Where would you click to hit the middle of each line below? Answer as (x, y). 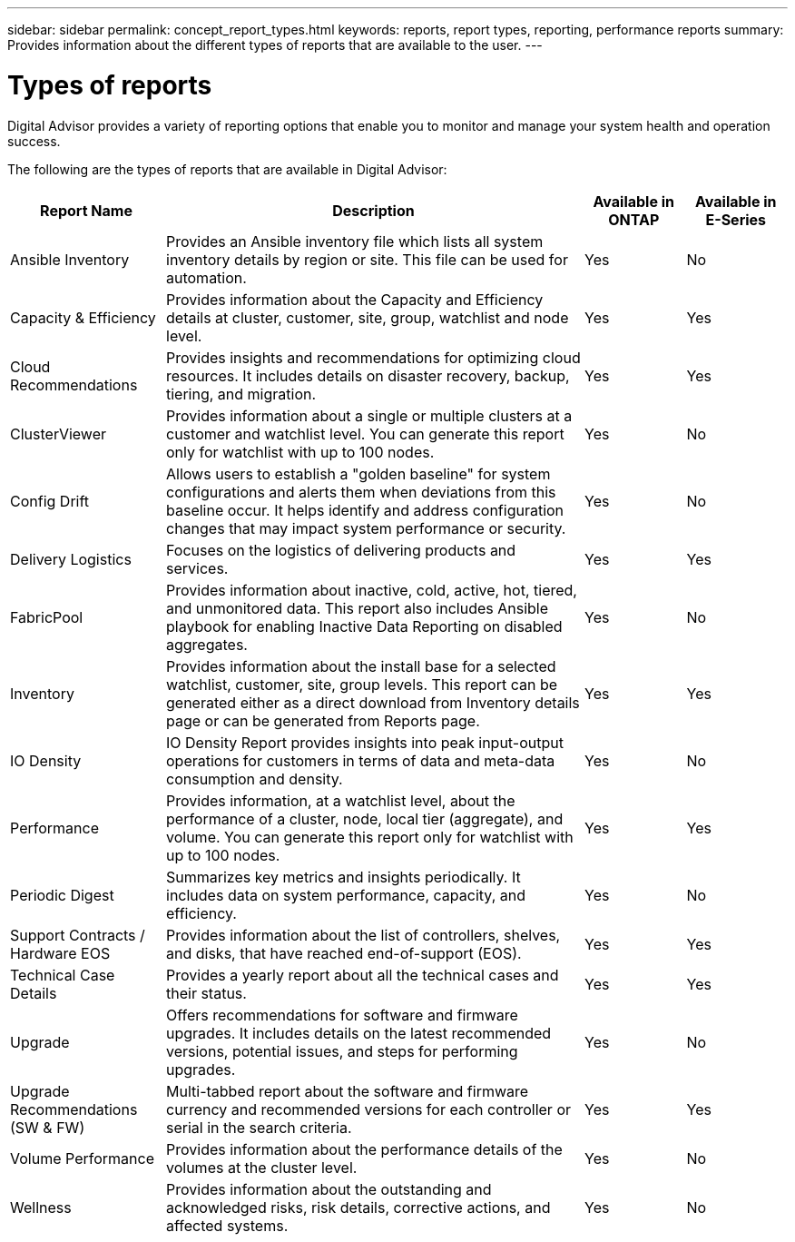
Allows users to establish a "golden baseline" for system (358, 473)
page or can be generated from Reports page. (323, 720)
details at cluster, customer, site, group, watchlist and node (368, 317)
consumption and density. (255, 779)
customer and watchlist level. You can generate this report (365, 434)
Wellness (41, 1207)
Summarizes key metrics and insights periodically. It (344, 877)
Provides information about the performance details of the (364, 1149)
